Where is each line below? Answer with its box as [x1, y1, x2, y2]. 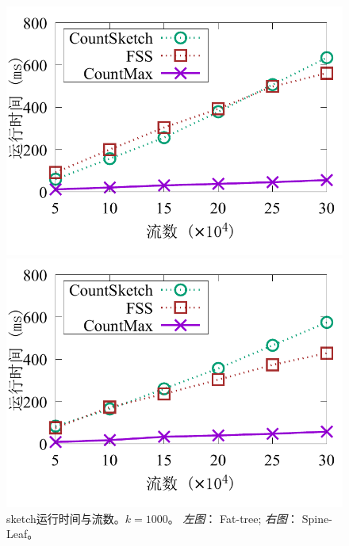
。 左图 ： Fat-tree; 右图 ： [167, 510, 299, 526]
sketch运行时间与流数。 [6, 510, 125, 526]
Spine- [301, 510, 332, 526]
